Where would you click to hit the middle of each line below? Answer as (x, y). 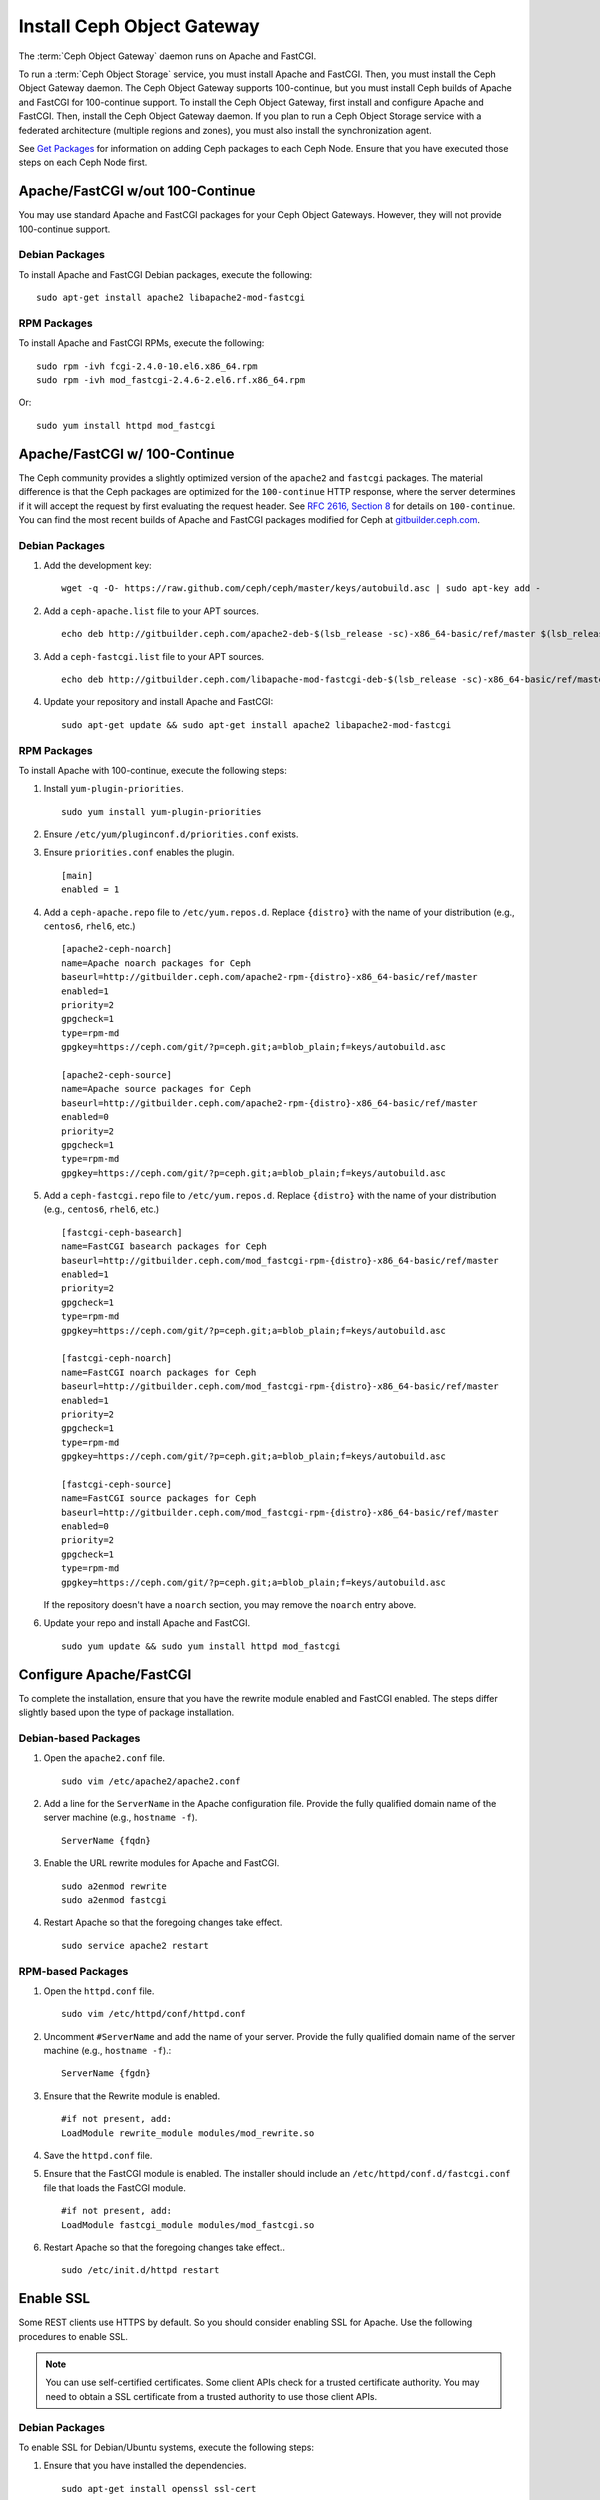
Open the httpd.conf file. (99, 1991)
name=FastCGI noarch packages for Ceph (159, 1372)
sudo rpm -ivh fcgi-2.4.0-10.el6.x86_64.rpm (147, 366)
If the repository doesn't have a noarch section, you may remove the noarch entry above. (230, 1604)
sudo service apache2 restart (135, 1945)
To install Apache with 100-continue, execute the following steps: (152, 770)
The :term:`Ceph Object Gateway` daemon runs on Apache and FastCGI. (167, 56)
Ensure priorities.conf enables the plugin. (139, 852)
